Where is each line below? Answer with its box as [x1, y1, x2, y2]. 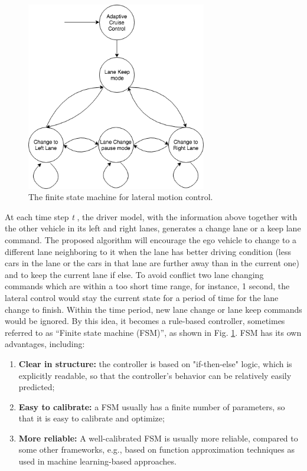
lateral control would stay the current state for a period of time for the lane [5, 291, 279, 303]
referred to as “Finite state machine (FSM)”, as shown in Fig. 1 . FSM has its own [5, 326, 302, 338]
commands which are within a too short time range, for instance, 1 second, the [5, 280, 290, 292]
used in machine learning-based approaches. [18, 455, 177, 467]
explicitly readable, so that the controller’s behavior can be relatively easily [18, 369, 292, 381]
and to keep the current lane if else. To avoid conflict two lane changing [5, 268, 264, 280]
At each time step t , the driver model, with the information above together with [5, 210, 298, 223]
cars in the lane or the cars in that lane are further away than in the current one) [5, 257, 300, 269]
